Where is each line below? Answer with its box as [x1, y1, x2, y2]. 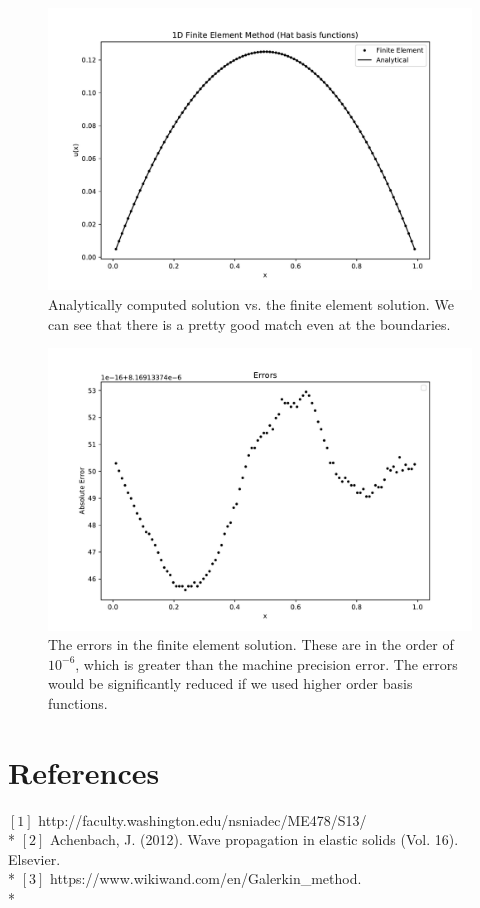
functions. [48, 692, 108, 713]
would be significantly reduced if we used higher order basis [48, 673, 413, 694]
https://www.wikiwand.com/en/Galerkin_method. [49, 868, 362, 889]
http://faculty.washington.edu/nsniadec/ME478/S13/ [38, 809, 367, 830]
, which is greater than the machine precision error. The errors [75, 653, 458, 674]
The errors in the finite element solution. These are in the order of [48, 634, 454, 655]
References [8, 751, 160, 792]
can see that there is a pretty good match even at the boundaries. [48, 313, 451, 334]
